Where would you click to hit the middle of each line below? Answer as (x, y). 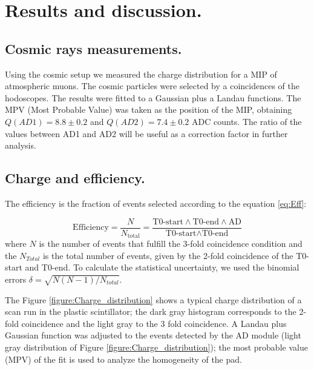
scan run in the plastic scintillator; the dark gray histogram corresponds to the (151, 311)
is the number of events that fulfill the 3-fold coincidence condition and (171, 244)
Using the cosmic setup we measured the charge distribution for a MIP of (141, 74)
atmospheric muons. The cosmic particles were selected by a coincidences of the (152, 86)
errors (16, 279)
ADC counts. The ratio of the (247, 121)
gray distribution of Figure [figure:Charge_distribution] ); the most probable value (156, 347)
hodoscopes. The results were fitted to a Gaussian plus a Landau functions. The (153, 97)
